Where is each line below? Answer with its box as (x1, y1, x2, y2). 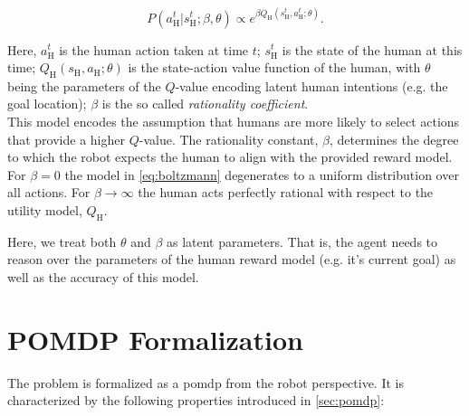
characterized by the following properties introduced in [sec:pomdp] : (7, 391, 385, 410)
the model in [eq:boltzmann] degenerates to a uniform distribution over (64, 165, 459, 184)
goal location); (7, 94, 87, 113)
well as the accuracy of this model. (7, 268, 199, 287)
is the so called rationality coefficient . (101, 94, 309, 113)
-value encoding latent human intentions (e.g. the (175, 76, 448, 95)
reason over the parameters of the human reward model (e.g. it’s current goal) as (7, 250, 456, 269)
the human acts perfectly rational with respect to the (138, 183, 434, 202)
